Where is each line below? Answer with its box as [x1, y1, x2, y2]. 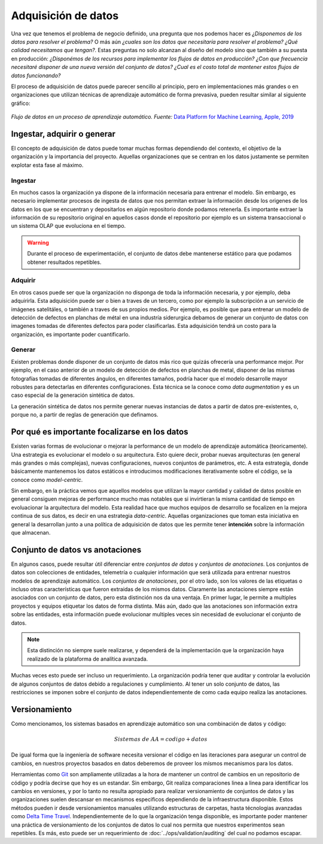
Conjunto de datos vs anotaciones [11, 544, 142, 554]
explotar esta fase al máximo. [11, 161, 84, 168]
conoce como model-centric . [11, 476, 83, 483]
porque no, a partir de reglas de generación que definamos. [11, 411, 159, 418]
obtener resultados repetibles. [27, 258, 102, 266]
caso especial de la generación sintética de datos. [11, 391, 135, 399]
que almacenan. [11, 529, 51, 536]
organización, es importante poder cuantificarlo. [11, 330, 130, 338]
